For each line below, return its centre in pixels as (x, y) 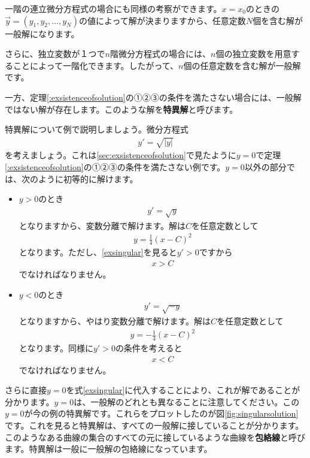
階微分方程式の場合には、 (160, 54)
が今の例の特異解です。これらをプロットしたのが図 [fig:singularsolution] (161, 413)
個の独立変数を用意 (253, 54)
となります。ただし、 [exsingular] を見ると (98, 252)
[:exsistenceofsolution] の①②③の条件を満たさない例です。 (115, 166)
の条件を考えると (149, 348)
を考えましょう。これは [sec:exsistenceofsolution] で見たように (121, 155)
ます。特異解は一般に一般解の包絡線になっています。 (109, 449)
